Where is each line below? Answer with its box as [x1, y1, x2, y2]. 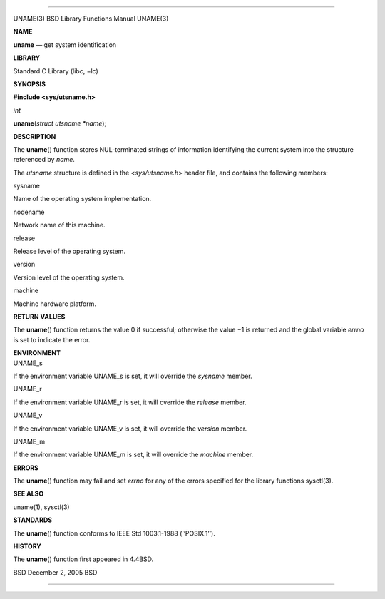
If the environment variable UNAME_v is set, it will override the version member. [13, 424, 247, 433]
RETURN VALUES [13, 312, 66, 321]
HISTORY [13, 542, 42, 551]
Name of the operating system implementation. [13, 195, 152, 203]
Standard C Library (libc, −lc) [13, 66, 99, 75]
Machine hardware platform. [13, 299, 96, 308]
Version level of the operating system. [13, 273, 125, 282]
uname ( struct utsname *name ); [13, 119, 107, 128]
